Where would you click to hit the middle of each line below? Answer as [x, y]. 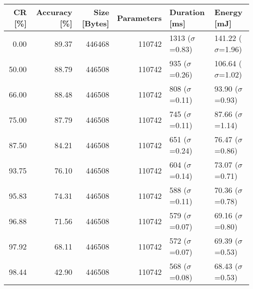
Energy [228, 12]
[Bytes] [96, 23]
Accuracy [54, 12]
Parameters [139, 18]
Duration [187, 12]
